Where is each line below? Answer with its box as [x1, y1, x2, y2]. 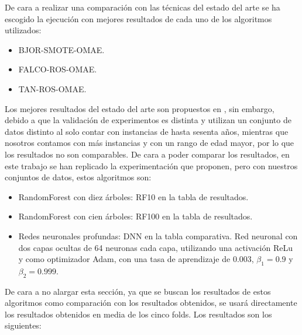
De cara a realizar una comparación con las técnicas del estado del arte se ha [5, 1, 280, 13]
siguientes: [5, 319, 42, 331]
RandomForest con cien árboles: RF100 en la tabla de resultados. [18, 210, 253, 222]
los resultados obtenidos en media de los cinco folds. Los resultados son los [5, 308, 272, 320]
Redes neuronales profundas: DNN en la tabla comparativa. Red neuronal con [18, 229, 298, 242]
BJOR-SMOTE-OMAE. [18, 43, 105, 55]
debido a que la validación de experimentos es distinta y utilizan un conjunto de [5, 114, 291, 126]
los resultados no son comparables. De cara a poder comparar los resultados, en [5, 148, 290, 160]
